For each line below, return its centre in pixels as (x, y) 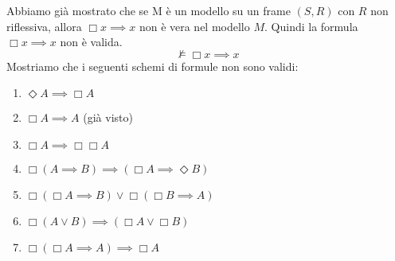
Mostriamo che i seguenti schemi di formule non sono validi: (153, 66)
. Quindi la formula (311, 26)
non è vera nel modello (194, 26)
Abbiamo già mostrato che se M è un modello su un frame (149, 10)
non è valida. (91, 42)
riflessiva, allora (44, 26)
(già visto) (108, 117)
